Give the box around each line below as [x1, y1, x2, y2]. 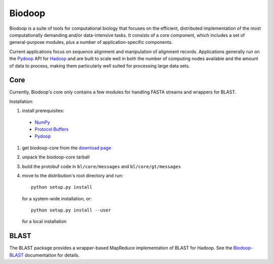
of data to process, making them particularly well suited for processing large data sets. [9, 63, 190, 69]
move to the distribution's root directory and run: [22, 172, 123, 179]
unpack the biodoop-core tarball [22, 154, 90, 160]
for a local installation [22, 219, 67, 225]
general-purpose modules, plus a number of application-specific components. [9, 39, 173, 45]
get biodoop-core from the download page [22, 144, 111, 151]
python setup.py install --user [31, 207, 111, 213]
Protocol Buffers [34, 126, 69, 132]
